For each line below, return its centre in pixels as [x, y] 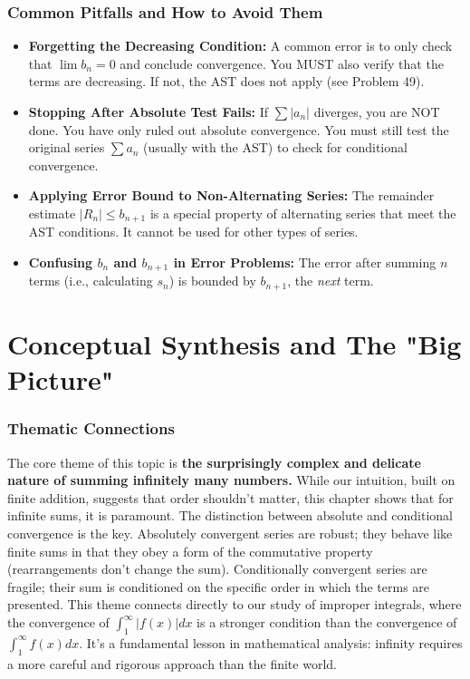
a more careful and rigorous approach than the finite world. [172, 663]
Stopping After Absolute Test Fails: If [148, 112]
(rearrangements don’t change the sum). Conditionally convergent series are [217, 569]
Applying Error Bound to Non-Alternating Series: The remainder [231, 195]
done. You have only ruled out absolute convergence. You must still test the [239, 129]
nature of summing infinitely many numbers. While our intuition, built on [231, 480]
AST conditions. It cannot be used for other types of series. [193, 232]
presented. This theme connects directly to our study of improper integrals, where [235, 604]
